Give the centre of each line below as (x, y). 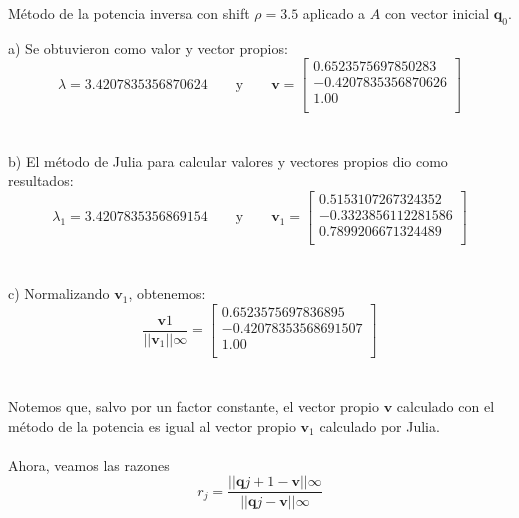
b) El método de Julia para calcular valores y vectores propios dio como (228, 160)
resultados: (41, 180)
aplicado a (334, 13)
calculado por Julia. (379, 425)
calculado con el (445, 406)
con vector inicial (437, 13)
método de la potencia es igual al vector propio (152, 425)
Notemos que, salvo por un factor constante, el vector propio (193, 406)
